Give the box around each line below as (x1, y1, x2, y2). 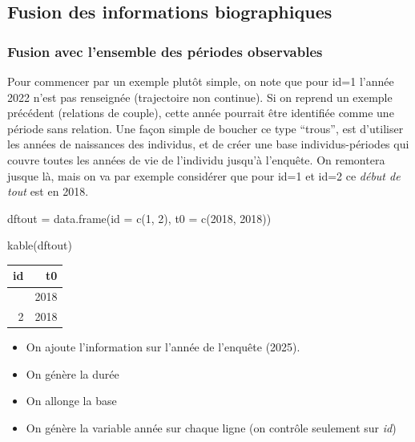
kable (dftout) (7, 237, 72, 253)
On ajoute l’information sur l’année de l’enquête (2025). (26, 339, 300, 355)
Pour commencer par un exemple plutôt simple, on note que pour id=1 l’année (7, 73, 394, 89)
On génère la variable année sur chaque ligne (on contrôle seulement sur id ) (26, 420, 397, 436)
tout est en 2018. (7, 183, 89, 200)
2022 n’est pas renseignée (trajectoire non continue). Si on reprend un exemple (7, 88, 393, 105)
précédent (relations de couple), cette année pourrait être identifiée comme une (7, 104, 394, 121)
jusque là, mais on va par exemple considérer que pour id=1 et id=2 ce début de (7, 167, 401, 184)
